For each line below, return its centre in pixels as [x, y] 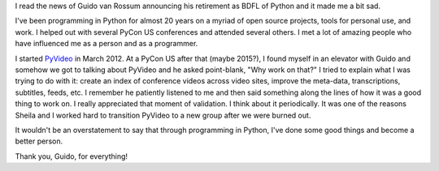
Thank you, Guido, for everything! [72, 156]
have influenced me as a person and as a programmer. [106, 44]
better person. [39, 141]
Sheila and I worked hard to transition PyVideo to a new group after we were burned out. [163, 115]
